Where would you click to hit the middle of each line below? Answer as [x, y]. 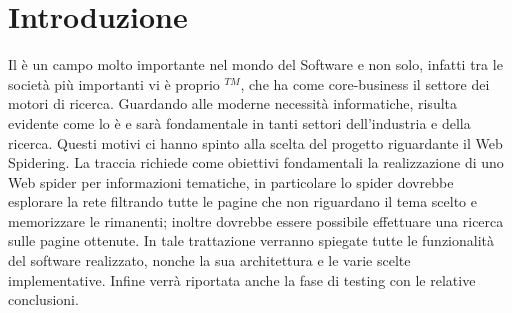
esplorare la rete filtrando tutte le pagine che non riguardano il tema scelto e [242, 201]
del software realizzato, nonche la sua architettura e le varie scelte [209, 260]
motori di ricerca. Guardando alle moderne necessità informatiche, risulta [233, 103]
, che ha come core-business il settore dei [365, 83]
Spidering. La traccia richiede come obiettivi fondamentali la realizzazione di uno [256, 162]
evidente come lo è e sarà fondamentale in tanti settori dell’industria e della [239, 122]
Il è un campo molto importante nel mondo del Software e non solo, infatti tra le [255, 64]
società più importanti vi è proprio [114, 83]
